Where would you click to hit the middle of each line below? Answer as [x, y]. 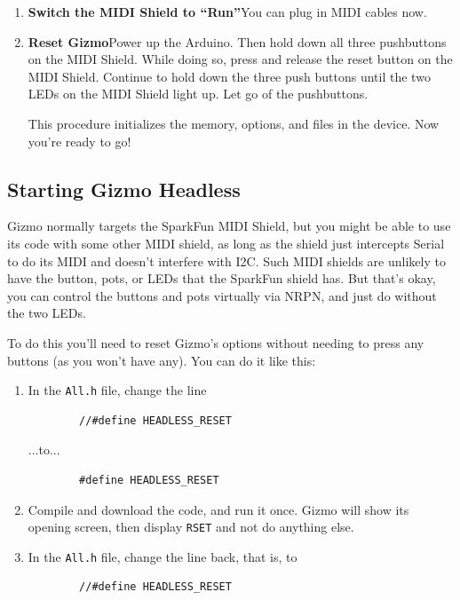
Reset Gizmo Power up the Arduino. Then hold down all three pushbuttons [237, 41]
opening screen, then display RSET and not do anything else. [191, 527]
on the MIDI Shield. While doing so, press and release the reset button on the [240, 59]
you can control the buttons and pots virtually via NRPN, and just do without [222, 295]
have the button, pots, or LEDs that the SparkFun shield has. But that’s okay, [222, 278]
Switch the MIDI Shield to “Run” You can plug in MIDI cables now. [227, 12]
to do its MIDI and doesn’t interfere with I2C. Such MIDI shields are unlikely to [226, 261]
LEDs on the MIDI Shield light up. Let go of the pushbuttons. [198, 94]
